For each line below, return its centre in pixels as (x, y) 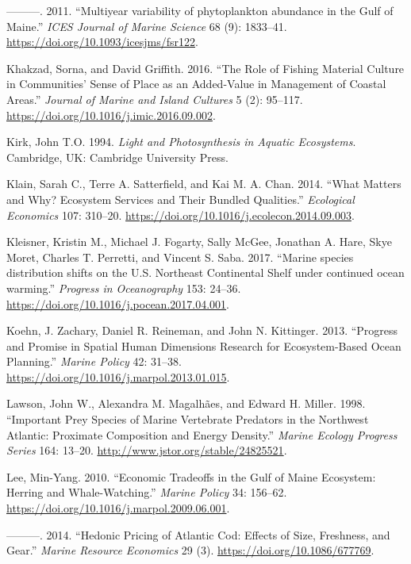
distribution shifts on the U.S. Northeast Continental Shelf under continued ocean (205, 272)
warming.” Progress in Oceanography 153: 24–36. (124, 288)
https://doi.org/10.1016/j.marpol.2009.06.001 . (118, 508)
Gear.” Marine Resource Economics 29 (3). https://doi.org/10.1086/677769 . (190, 550)
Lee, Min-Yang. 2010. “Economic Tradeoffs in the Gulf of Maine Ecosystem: (191, 476)
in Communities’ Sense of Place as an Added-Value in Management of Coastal (196, 84)
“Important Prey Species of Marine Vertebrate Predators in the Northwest (188, 419)
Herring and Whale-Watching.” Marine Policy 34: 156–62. (147, 492)
